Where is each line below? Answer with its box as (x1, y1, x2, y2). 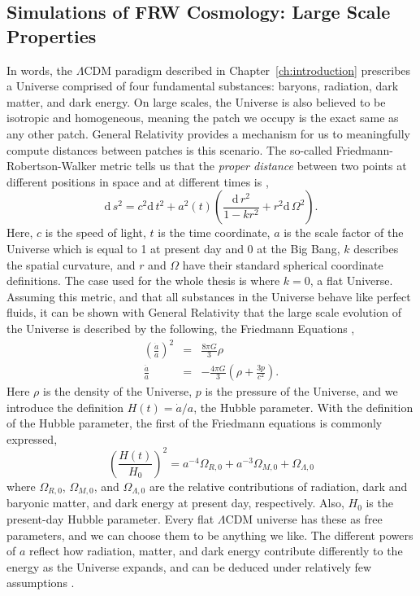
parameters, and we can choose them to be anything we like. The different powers (6, 526, 414, 543)
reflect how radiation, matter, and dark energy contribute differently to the (29, 542, 403, 559)
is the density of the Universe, (43, 383, 193, 400)
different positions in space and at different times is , (6, 173, 269, 190)
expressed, (6, 430, 58, 447)
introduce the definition (6, 398, 123, 415)
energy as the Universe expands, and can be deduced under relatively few (6, 558, 372, 575)
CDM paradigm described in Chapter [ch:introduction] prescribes (84, 61, 411, 78)
